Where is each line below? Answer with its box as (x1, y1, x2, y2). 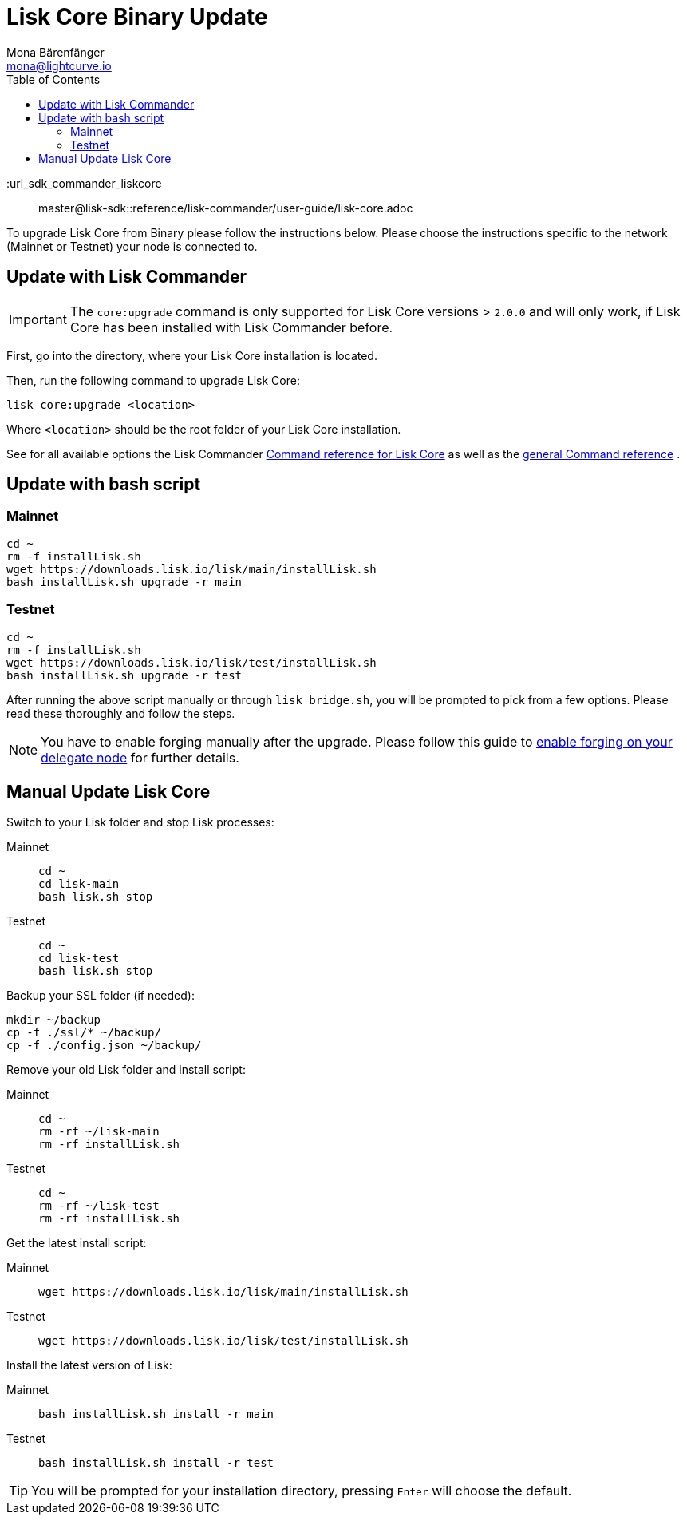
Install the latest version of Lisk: (6, 1358, 172, 1372)
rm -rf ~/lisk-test (38, 1199, 160, 1213)
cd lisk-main (38, 877, 120, 891)
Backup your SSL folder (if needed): (6, 988, 195, 1003)
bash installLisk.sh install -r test (38, 1456, 274, 1470)
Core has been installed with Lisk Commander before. (69, 319, 393, 335)
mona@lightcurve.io (6, 58, 112, 73)
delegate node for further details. (41, 749, 239, 766)
